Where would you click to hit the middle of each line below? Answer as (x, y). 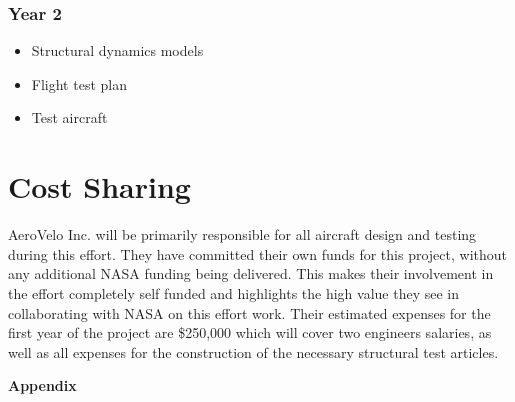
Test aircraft (69, 117)
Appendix (42, 385)
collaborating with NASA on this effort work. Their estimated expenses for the (249, 312)
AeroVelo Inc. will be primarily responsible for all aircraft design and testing (242, 234)
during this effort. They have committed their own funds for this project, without (258, 253)
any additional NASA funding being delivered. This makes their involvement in (251, 273)
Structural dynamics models (117, 50)
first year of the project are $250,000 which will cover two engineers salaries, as (250, 332)
